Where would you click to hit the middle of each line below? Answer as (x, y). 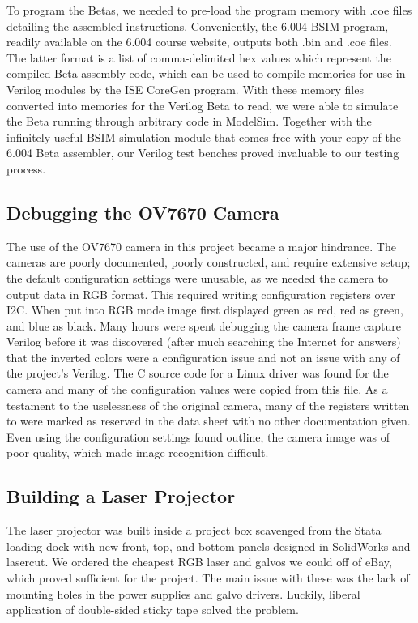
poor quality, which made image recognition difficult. (138, 452)
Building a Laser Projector (121, 496)
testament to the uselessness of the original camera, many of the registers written (208, 405)
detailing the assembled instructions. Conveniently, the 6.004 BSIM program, (198, 26)
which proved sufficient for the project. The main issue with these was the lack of (208, 578)
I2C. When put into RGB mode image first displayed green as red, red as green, (205, 310)
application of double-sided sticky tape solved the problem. (153, 610)
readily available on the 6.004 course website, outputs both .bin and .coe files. (199, 42)
